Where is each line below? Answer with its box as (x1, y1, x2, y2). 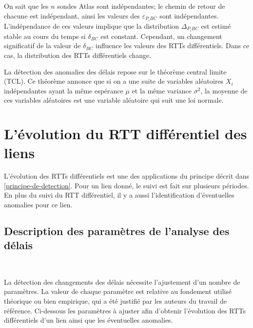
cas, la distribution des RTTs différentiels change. (4, 50, 152, 60)
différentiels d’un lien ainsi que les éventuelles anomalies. (4, 315, 173, 325)
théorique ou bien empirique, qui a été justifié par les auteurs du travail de (4, 296, 227, 306)
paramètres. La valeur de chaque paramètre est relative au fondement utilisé (4, 286, 232, 296)
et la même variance (132, 85, 192, 95)
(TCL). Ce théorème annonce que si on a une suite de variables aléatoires (4, 76, 224, 86)
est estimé (201, 20, 231, 31)
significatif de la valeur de (4, 40, 81, 51)
